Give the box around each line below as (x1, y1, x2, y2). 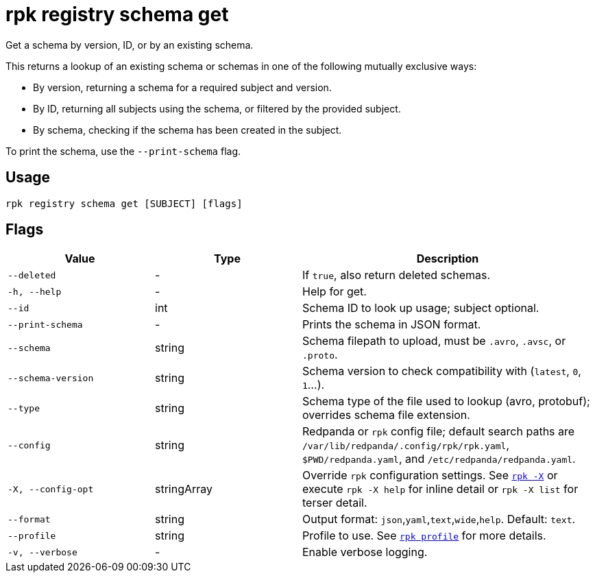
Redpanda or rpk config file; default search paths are (302, 424, 575, 439)
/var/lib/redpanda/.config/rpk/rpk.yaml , (302, 438, 510, 453)
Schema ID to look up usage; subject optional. (302, 301, 539, 315)
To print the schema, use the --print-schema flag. (5, 145, 241, 157)
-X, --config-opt (8, 483, 94, 494)
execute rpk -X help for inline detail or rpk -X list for (302, 482, 579, 496)
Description (416, 252, 479, 266)
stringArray (155, 482, 213, 496)
